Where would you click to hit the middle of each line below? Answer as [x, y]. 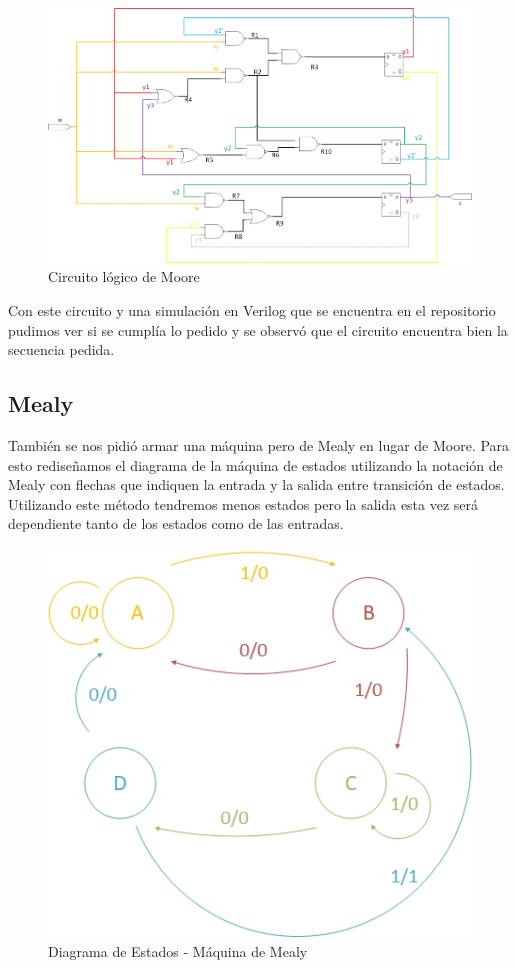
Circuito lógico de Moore [124, 276]
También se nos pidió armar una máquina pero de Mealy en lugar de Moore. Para [259, 445]
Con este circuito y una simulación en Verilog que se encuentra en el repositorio [252, 310]
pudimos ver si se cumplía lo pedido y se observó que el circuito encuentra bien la [258, 329]
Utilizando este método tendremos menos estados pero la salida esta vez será [243, 503]
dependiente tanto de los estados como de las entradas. [176, 523]
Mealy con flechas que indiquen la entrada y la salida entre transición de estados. [256, 484]
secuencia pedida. [61, 349]
